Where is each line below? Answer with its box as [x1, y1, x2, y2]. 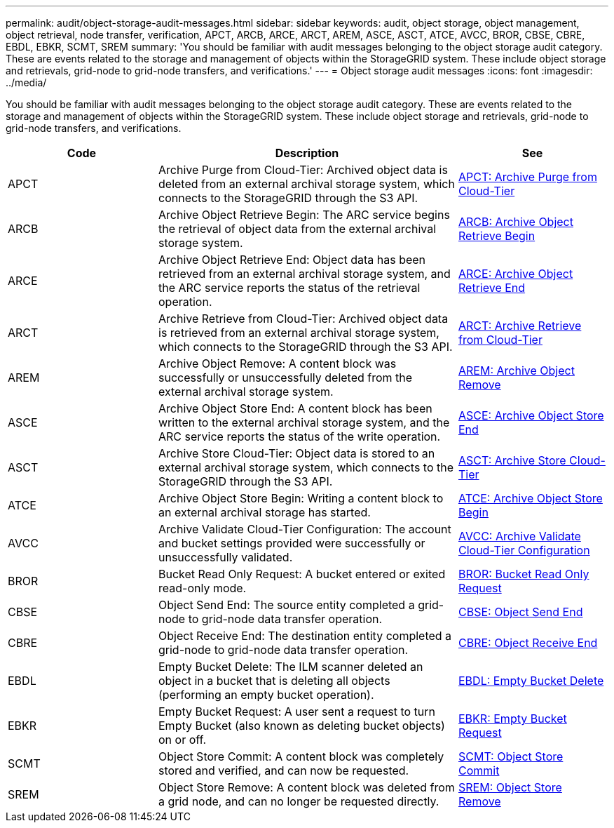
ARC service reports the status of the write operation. [158, 429, 441, 443]
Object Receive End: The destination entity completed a [158, 629, 452, 643]
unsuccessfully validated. [158, 550, 293, 564]
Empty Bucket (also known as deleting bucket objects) [158, 719, 445, 733]
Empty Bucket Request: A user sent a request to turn [158, 705, 435, 719]
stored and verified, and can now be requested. [158, 763, 409, 777]
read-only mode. [158, 581, 247, 595]
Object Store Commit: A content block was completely [158, 749, 444, 763]
